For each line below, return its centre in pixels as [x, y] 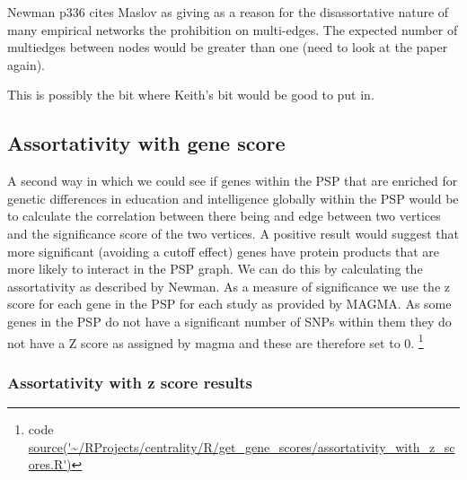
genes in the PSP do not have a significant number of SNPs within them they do [229, 321]
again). [26, 64]
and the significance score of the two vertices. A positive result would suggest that [233, 233]
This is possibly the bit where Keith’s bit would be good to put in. [191, 95]
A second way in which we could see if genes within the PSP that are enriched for [233, 181]
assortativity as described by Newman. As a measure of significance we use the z [229, 286]
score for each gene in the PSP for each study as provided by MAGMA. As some [229, 304]
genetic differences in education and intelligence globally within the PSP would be [233, 198]
